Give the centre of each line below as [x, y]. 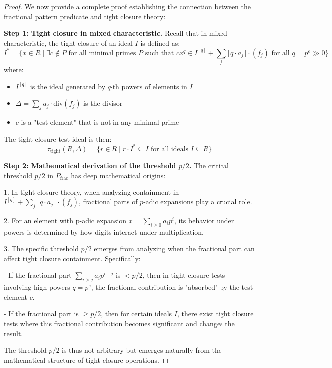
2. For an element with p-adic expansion [65, 220]
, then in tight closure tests [184, 275]
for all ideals [169, 149]
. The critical [209, 165]
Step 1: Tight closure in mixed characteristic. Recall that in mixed [116, 33]
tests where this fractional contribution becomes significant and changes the [119, 323]
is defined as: [160, 43]
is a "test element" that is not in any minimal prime [100, 122]
